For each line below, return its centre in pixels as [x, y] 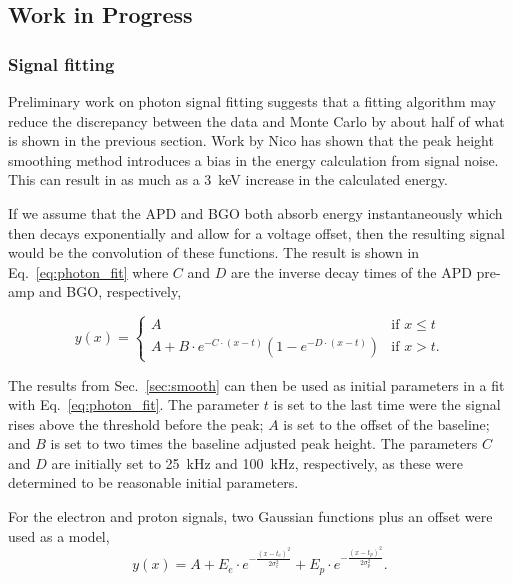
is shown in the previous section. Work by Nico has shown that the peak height [251, 140]
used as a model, [59, 535]
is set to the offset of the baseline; [386, 423]
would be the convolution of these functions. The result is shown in [214, 252]
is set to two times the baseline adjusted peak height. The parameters [264, 443]
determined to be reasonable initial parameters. [153, 482]
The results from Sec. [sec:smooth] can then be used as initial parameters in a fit [256, 384]
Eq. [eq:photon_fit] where [88, 271]
